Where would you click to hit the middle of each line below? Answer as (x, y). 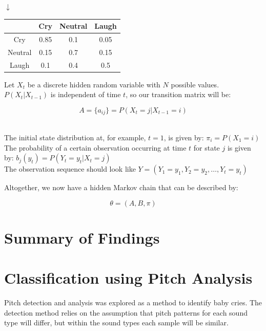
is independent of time (86, 94)
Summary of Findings (82, 237)
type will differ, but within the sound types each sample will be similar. (116, 323)
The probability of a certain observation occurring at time (95, 147)
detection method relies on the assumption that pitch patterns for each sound (126, 312)
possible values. (195, 84)
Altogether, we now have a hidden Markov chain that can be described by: (121, 187)
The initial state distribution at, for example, (75, 137)
